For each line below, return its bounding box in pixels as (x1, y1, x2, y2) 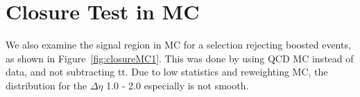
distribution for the (6, 78, 87, 92)
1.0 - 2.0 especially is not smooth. (106, 78, 249, 92)
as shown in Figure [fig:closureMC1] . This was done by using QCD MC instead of (6, 51, 354, 65)
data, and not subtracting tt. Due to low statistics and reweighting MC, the (6, 64, 328, 79)
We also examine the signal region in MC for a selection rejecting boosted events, (6, 37, 351, 52)
